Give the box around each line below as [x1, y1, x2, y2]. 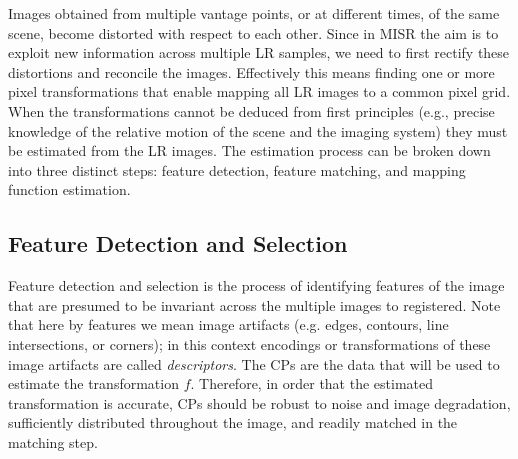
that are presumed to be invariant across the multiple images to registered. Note [8, 294, 501, 315]
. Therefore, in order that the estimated [190, 373, 434, 394]
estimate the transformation [8, 373, 179, 394]
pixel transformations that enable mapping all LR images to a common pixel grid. [8, 81, 511, 102]
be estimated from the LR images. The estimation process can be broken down [8, 140, 491, 161]
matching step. [8, 431, 98, 452]
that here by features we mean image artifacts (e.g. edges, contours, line [8, 314, 449, 335]
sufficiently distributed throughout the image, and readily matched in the [8, 412, 458, 433]
